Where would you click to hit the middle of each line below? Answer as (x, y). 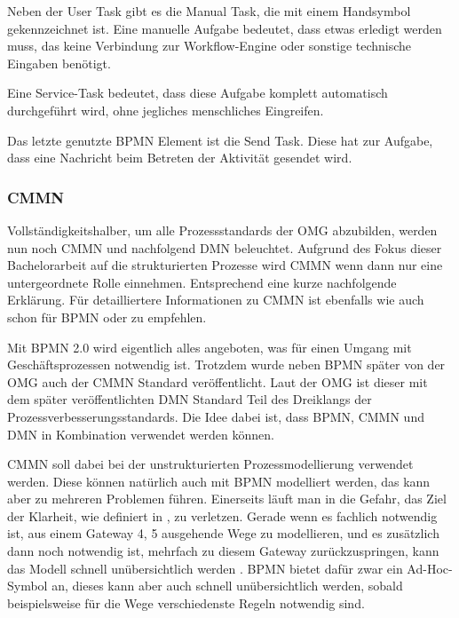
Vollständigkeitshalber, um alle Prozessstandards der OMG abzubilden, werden (222, 230)
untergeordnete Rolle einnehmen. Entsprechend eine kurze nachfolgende (202, 282)
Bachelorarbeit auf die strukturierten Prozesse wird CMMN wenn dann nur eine (225, 265)
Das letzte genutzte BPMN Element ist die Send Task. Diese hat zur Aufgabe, (220, 140)
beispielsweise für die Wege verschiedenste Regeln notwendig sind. (186, 602)
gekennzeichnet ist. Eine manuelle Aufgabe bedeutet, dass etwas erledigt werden (225, 28)
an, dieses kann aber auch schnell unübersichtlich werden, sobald (227, 586)
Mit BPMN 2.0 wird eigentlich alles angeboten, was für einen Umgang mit (210, 347)
